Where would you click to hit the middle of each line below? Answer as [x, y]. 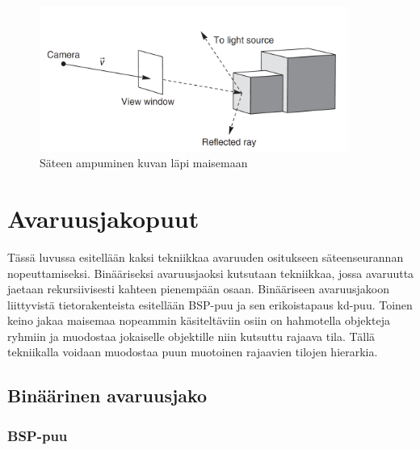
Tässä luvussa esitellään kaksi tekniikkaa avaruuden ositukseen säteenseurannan [206, 257]
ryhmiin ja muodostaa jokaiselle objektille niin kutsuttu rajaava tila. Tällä [191, 336]
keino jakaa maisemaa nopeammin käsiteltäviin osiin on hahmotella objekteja [199, 320]
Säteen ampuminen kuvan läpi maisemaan [144, 163]
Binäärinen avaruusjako [107, 395]
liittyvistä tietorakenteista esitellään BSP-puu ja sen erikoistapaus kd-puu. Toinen [210, 304]
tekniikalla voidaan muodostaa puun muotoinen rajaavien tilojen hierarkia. [193, 352]
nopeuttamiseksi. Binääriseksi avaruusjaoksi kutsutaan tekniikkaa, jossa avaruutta [211, 273]
